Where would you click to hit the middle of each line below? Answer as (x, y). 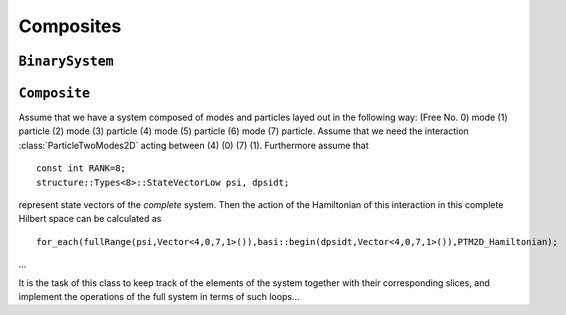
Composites (70, 26)
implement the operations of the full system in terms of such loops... (159, 296)
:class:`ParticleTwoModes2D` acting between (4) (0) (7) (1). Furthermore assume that (193, 145)
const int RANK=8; (81, 168)
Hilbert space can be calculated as (90, 219)
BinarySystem (66, 61)
